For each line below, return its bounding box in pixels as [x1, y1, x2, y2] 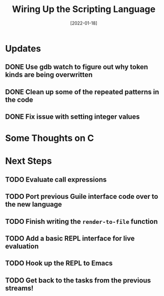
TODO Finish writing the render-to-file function [5, 217, 158, 226]
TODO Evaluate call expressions [5, 175, 107, 184]
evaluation [5, 242, 39, 251]
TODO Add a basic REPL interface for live [5, 234, 135, 243]
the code [5, 95, 33, 104]
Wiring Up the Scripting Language [12, 4, 156, 15]
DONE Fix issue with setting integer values [5, 113, 140, 121]
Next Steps [5, 155, 52, 167]
